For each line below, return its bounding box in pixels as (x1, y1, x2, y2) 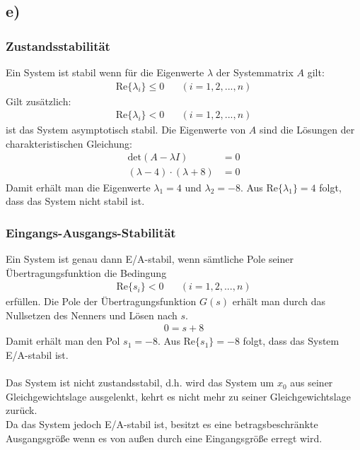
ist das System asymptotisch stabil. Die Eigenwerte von (6, 122, 246, 137)
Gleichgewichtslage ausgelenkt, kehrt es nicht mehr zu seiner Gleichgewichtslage (6, 389, 351, 403)
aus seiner (290, 375, 333, 390)
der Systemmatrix (216, 65, 294, 79)
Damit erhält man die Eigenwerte (6, 179, 151, 194)
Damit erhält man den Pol (6, 333, 120, 348)
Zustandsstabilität (6, 37, 110, 54)
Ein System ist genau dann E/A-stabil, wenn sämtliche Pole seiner (6, 251, 294, 266)
